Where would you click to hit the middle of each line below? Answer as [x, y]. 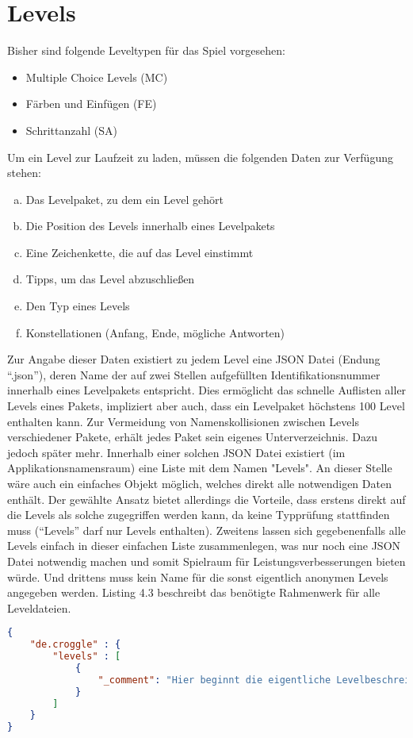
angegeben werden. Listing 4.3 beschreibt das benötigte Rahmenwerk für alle [194, 592]
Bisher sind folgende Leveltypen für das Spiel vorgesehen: [146, 50]
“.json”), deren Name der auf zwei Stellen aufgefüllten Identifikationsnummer [194, 374]
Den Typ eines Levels [78, 306]
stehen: [24, 173]
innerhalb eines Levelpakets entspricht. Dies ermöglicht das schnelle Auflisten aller [207, 390]
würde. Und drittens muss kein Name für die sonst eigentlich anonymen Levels [198, 577]
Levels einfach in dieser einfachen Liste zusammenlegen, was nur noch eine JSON [204, 546]
